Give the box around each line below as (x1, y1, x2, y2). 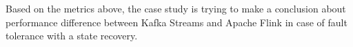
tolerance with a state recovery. (6, 28, 138, 43)
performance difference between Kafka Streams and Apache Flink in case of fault (6, 15, 347, 29)
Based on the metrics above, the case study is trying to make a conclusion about (6, 1, 346, 15)
